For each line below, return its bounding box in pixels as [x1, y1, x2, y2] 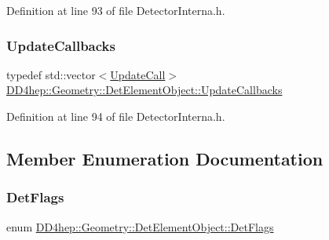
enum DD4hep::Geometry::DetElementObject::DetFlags [6, 218, 274, 235]
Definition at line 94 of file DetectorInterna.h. [6, 108, 225, 124]
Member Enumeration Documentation [6, 146, 324, 170]
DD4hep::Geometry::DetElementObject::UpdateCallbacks [6, 82, 283, 98]
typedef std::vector [6, 66, 96, 82]
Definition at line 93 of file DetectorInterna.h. [6, 2, 225, 18]
